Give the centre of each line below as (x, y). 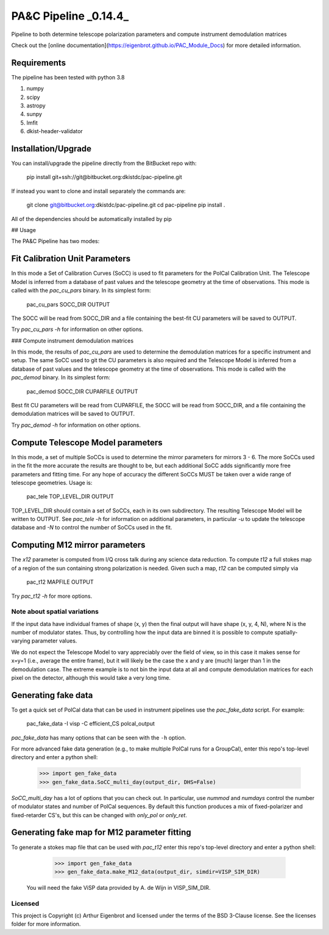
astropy (36, 106)
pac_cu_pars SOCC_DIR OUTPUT (68, 304)
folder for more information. (46, 924)
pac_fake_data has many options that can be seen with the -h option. (99, 737)
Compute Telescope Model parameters (87, 442)
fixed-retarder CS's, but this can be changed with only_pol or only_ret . (99, 815)
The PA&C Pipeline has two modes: (55, 241)
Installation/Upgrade (51, 149)
